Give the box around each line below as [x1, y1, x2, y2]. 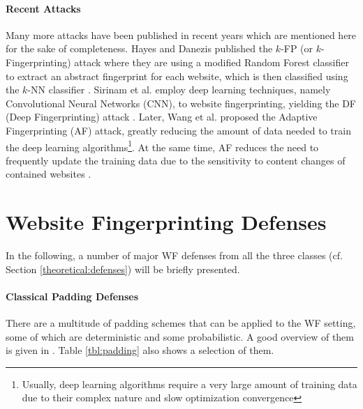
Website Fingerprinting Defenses [6, 208, 327, 236]
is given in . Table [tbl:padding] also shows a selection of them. [6, 343, 274, 357]
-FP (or [281, 41, 313, 56]
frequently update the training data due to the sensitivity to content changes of [6, 153, 346, 167]
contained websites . [6, 167, 91, 181]
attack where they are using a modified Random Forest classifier [74, 54, 349, 69]
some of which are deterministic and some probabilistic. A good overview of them [6, 329, 354, 344]
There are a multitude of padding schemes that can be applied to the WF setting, [6, 316, 356, 330]
